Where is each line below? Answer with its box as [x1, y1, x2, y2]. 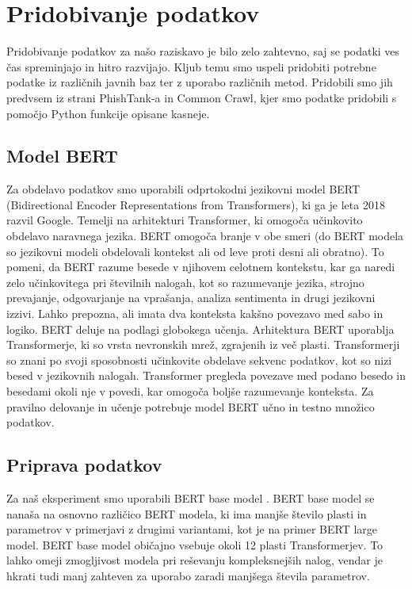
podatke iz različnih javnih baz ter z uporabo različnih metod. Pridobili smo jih [6, 74, 393, 90]
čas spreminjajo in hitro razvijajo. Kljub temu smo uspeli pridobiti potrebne [6, 58, 376, 75]
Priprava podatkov [6, 453, 162, 477]
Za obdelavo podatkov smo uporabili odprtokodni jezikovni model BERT [6, 181, 360, 197]
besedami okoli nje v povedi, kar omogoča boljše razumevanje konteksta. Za [6, 383, 374, 400]
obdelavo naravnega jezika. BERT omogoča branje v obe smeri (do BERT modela [6, 228, 404, 244]
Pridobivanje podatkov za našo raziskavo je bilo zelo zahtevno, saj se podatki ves [6, 43, 400, 59]
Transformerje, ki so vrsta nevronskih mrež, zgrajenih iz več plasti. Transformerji [6, 336, 400, 353]
